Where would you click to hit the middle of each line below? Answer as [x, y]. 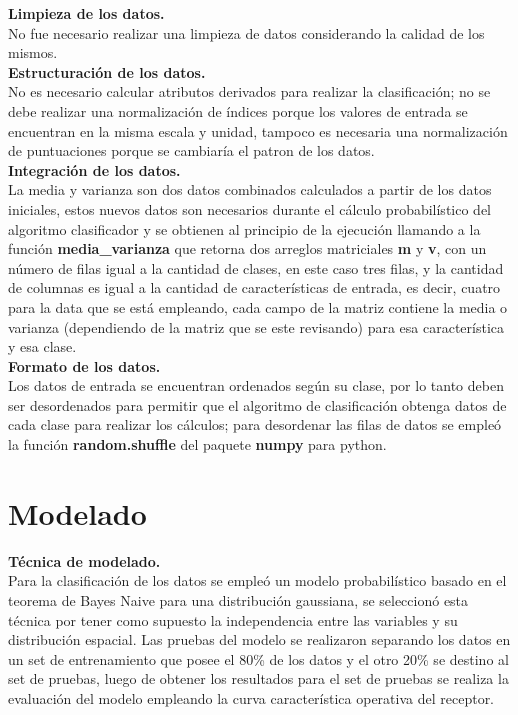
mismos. [33, 52]
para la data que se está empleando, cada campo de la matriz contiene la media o [258, 306]
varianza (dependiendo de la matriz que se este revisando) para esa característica [256, 326]
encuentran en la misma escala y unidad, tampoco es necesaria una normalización [258, 130]
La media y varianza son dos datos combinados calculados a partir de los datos [250, 189]
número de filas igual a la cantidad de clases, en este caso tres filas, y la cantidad [256, 267]
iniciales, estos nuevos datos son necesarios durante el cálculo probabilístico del [249, 208]
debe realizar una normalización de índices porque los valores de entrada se [238, 110]
